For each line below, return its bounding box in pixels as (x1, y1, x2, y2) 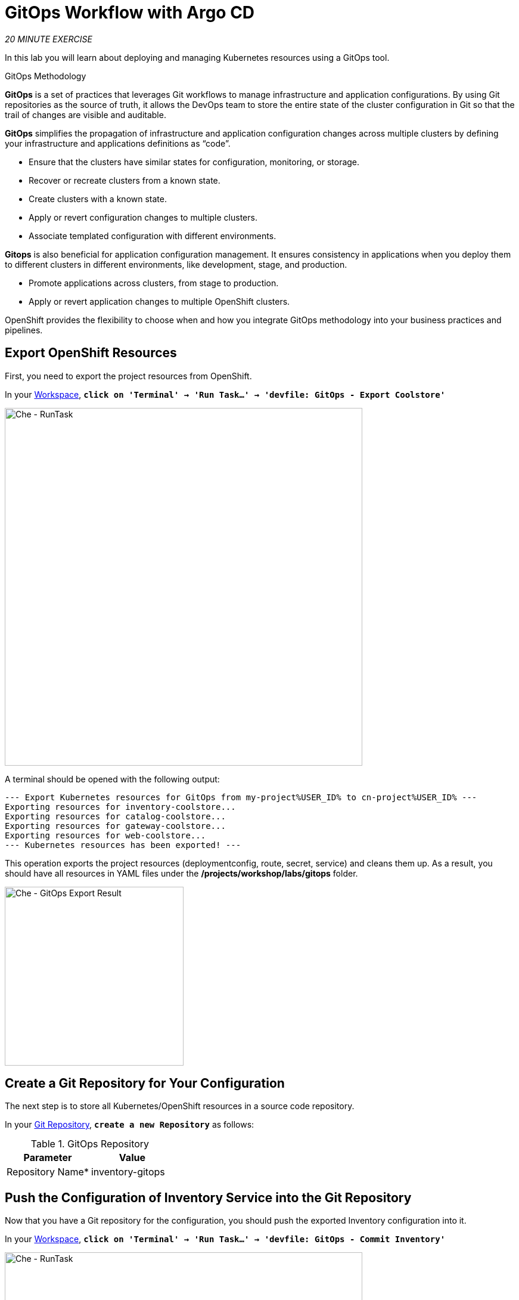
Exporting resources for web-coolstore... (5, 830, 206, 840)
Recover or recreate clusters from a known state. (29, 175, 220, 185)
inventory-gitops (91, 1166, 165, 1178)
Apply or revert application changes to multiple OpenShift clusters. (29, 296, 290, 307)
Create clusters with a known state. (29, 193, 167, 204)
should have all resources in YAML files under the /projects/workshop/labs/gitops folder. (5, 868, 358, 878)
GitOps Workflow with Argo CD (5, 2, 255, 23)
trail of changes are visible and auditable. (5, 109, 166, 120)
